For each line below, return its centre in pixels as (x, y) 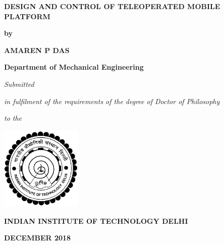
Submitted (19, 84)
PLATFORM (27, 16)
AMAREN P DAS (37, 50)
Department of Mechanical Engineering (74, 67)
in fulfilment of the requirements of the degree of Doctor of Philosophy (112, 101)
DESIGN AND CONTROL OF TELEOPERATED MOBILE (112, 6)
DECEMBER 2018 (38, 238)
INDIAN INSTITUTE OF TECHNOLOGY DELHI (96, 220)
